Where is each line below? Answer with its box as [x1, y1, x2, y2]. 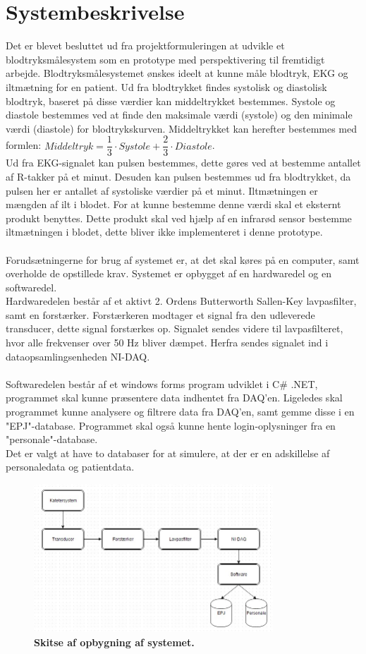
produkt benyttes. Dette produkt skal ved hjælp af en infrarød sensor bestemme [6, 210, 352, 225]
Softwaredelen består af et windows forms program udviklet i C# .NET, [6, 376, 318, 391]
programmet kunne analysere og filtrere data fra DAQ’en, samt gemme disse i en [6, 404, 355, 419]
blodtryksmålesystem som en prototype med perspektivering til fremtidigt [6, 52, 325, 66]
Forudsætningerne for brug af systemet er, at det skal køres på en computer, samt [6, 252, 360, 267]
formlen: [6, 138, 42, 152]
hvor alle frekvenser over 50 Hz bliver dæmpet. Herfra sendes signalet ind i [6, 335, 329, 350]
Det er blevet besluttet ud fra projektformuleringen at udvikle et [6, 38, 285, 53]
